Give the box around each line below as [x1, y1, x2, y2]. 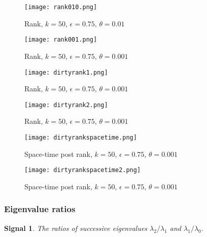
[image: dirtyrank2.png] [24, 101, 108, 109]
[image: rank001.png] [24, 36, 97, 44]
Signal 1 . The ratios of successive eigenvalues [4, 222, 148, 233]
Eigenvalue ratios [4, 202, 76, 215]
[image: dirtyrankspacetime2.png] [24, 166, 141, 174]
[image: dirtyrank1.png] [24, 69, 108, 76]
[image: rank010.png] [24, 4, 97, 11]
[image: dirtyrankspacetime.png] [24, 134, 137, 141]
